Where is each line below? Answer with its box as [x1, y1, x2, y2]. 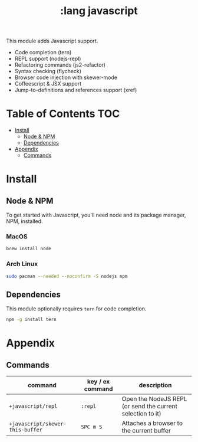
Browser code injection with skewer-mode [14, 74, 118, 81]
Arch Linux [6, 260, 38, 268]
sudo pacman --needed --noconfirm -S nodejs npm [6, 273, 128, 279]
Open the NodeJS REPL [121, 395, 187, 403]
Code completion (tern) [14, 49, 72, 56]
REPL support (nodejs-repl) [14, 55, 81, 63]
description [138, 381, 172, 389]
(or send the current [121, 402, 178, 411]
